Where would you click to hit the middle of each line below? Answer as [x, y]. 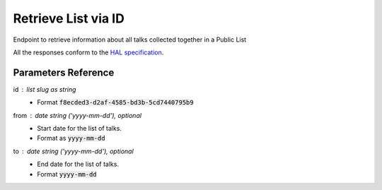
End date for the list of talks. [78, 164]
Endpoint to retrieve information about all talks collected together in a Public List [130, 40]
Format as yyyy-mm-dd [71, 138]
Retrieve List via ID [69, 18]
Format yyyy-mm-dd [67, 174]
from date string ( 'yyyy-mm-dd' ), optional [77, 115]
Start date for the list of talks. [80, 129]
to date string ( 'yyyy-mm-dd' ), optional [73, 151]
